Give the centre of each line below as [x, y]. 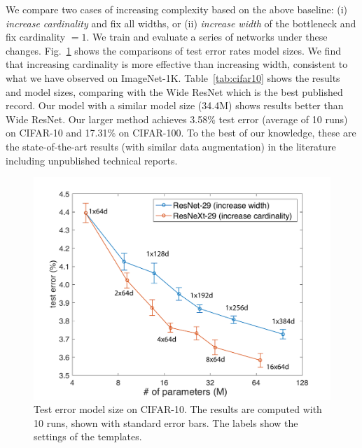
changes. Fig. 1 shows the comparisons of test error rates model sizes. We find [173, 50]
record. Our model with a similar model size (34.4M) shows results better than [175, 105]
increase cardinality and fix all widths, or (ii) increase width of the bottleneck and [181, 23]
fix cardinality [36, 37]
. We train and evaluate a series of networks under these [207, 37]
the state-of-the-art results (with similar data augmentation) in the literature [171, 146]
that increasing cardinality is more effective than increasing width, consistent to [177, 64]
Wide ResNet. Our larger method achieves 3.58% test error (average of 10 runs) [177, 119]
